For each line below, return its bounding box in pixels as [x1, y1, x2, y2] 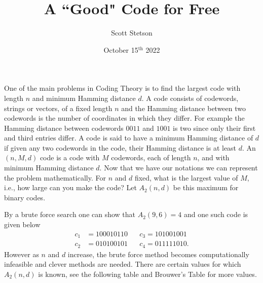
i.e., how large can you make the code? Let [4, 182, 137, 193]
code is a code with [40, 152, 100, 163]
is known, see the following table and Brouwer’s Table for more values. [38, 268, 257, 279]
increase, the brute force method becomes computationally [67, 249, 249, 259]
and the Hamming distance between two [121, 102, 246, 113]
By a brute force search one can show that [4, 209, 136, 220]
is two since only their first [173, 122, 256, 133]
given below [4, 219, 41, 230]
